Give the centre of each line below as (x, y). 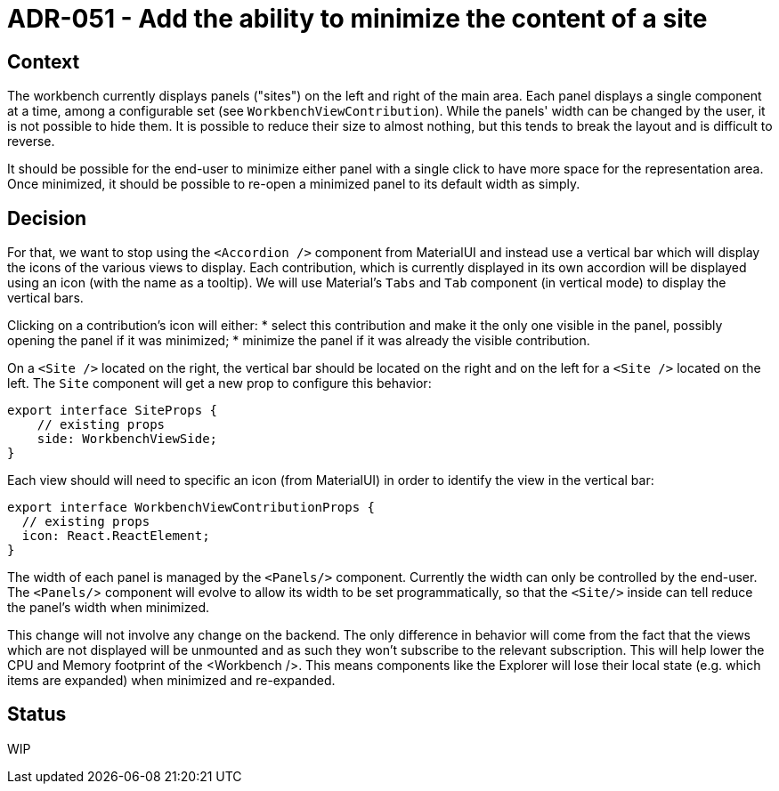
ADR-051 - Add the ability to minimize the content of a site (357, 19)
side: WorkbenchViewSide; (127, 439)
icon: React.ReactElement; (116, 536)
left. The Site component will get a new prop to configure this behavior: (219, 383)
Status (37, 714)
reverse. (31, 141)
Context (44, 61)
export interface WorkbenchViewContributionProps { (191, 508)
